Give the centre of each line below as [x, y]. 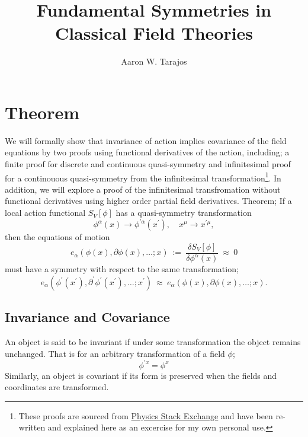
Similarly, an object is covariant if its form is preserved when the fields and [141, 375]
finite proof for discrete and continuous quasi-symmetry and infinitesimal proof [148, 164]
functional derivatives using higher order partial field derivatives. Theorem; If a [148, 201]
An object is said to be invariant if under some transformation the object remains [153, 341]
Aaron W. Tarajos [154, 61]
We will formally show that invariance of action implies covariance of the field [146, 140]
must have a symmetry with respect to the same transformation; [122, 269]
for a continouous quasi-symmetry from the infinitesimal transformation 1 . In [143, 177]
